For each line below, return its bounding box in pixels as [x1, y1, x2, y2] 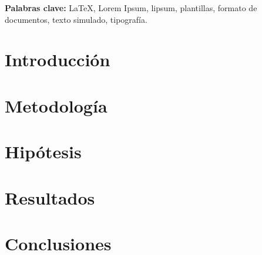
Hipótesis [5, 140, 82, 164]
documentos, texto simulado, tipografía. [5, 13, 147, 25]
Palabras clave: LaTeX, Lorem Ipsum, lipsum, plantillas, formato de [5, 2, 257, 13]
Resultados [5, 185, 95, 209]
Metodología [5, 93, 108, 117]
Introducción [5, 47, 110, 72]
